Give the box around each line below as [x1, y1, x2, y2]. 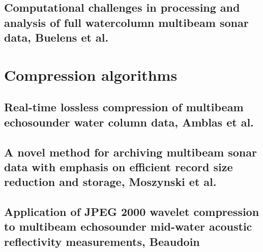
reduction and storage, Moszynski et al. [4, 174, 217, 190]
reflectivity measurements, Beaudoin [4, 233, 200, 249]
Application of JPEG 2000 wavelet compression [4, 204, 259, 219]
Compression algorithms [4, 64, 178, 85]
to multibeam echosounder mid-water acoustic [4, 218, 252, 234]
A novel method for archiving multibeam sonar [4, 144, 257, 160]
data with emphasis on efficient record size [4, 159, 233, 174]
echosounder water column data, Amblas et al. [4, 114, 254, 130]
